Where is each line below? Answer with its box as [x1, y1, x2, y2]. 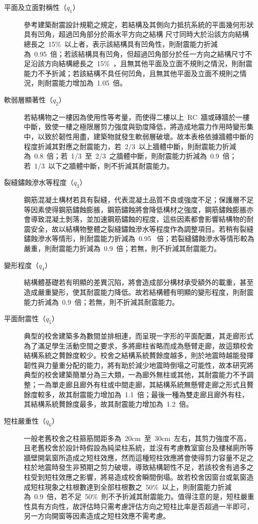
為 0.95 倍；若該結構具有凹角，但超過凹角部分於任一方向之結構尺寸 [24, 48, 245, 59]
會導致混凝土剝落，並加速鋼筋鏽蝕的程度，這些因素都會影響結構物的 [24, 214, 247, 224]
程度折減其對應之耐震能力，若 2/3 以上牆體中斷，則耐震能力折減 [24, 141, 236, 151]
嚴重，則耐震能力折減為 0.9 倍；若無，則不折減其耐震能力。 [24, 243, 221, 254]
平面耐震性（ [4, 313, 46, 324]
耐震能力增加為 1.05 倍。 [44, 78, 127, 88]
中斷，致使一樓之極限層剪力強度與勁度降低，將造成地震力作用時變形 [24, 121, 247, 132]
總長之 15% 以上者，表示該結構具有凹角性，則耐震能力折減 [24, 38, 218, 49]
